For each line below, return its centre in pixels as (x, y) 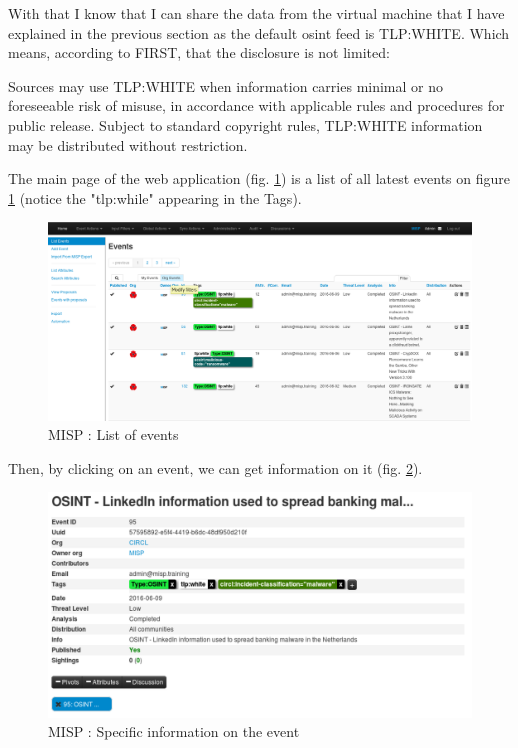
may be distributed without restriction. (128, 144)
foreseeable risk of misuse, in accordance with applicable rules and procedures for (256, 105)
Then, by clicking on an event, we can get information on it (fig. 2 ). (215, 467)
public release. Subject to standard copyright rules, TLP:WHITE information (245, 124)
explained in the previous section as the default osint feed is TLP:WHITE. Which (259, 32)
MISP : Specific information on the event (174, 731)
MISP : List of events (113, 434)
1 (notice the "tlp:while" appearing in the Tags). (155, 197)
